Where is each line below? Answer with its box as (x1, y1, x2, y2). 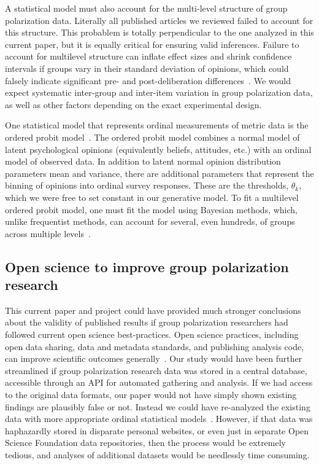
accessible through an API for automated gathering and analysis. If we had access (5, 376, 313, 389)
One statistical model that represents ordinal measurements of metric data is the (5, 119, 309, 131)
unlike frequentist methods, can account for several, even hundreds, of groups (5, 215, 295, 228)
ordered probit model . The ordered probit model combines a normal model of (5, 130, 300, 143)
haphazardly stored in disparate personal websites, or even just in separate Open (5, 424, 309, 437)
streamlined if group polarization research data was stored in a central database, (5, 364, 307, 377)
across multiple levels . (5, 227, 91, 240)
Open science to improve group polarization (5, 257, 289, 276)
